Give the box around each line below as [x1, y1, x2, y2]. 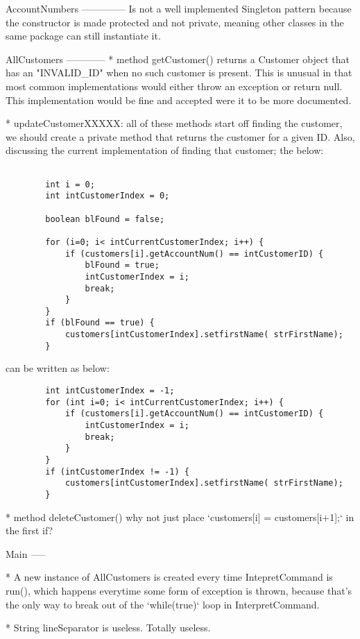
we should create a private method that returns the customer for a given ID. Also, [6, 129, 355, 144]
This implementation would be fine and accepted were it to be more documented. [6, 92, 352, 107]
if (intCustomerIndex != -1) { [45, 466, 189, 477]
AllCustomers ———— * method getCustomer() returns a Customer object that [6, 51, 350, 66]
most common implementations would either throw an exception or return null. [6, 78, 343, 93]
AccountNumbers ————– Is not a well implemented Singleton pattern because [6, 1, 352, 15]
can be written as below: [6, 361, 110, 375]
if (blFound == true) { [45, 318, 155, 328]
